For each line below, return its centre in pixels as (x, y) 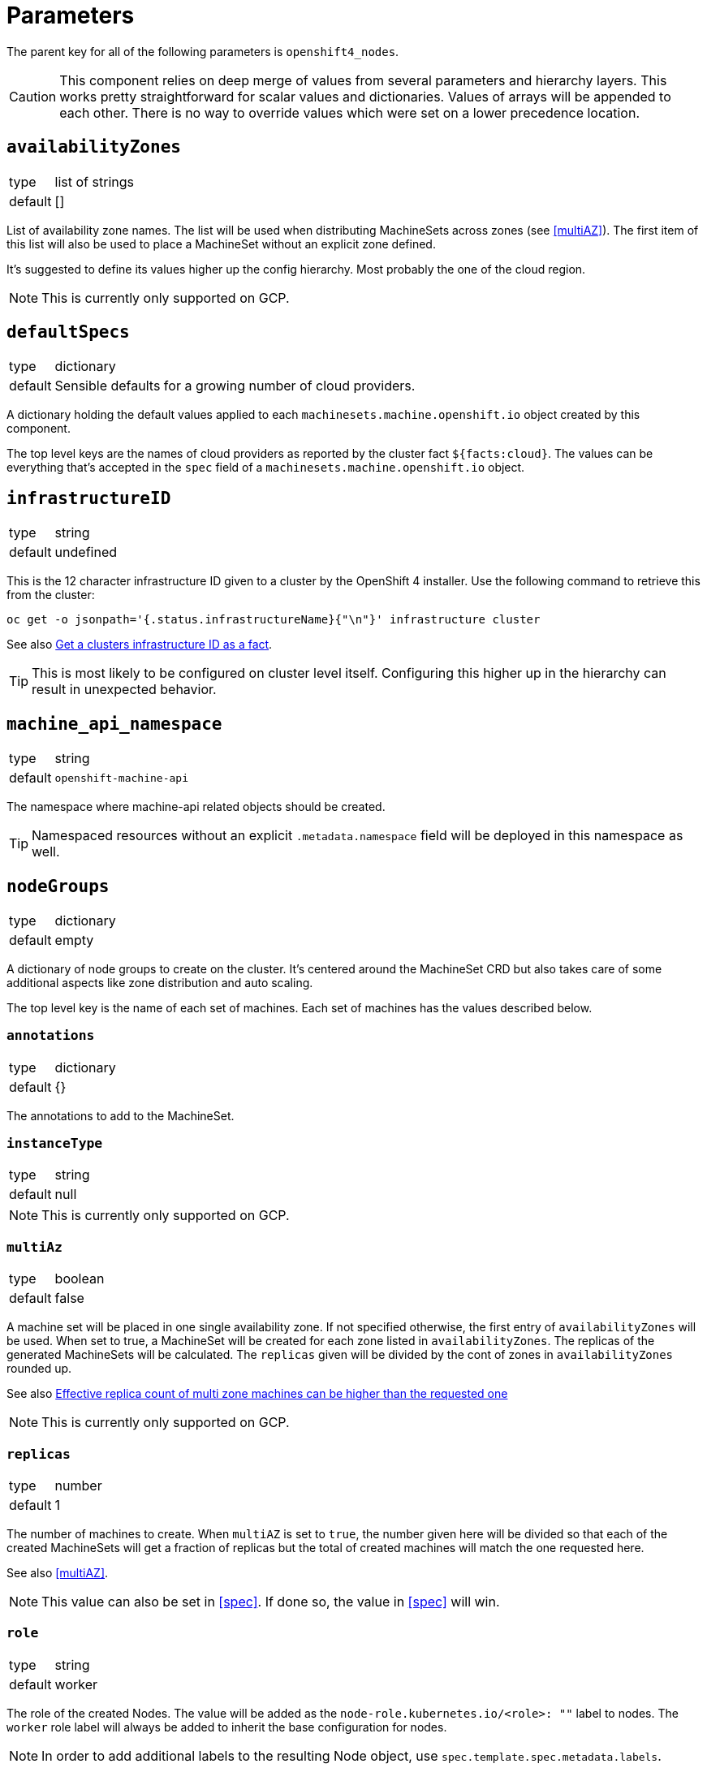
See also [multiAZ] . (58, 1572)
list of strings (94, 181)
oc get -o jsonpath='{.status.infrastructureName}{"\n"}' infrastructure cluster (274, 620)
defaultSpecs (68, 332)
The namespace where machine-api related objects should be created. (196, 807)
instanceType (55, 1144)
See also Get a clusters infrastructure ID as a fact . (140, 645)
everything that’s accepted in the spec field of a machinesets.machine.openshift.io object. (266, 468)
